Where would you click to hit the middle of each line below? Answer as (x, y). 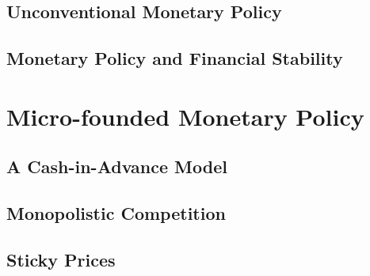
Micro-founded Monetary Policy (185, 116)
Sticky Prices (61, 259)
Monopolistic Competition (116, 213)
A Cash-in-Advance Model (117, 166)
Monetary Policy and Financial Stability (175, 58)
